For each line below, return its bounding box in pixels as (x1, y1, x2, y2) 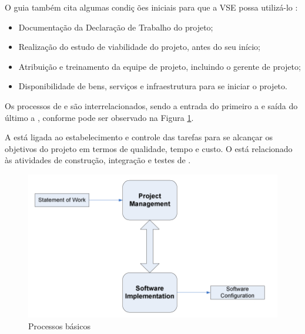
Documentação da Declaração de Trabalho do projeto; (18, 21, 213, 33)
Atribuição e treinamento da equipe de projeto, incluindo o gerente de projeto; (18, 60, 301, 72)
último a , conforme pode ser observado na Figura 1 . (5, 111, 194, 123)
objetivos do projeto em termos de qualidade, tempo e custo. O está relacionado (5, 142, 293, 154)
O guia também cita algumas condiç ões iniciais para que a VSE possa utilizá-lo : (5, 1, 298, 13)
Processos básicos (28, 319, 91, 332)
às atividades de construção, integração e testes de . (5, 154, 191, 166)
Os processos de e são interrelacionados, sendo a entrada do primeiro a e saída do (5, 99, 298, 112)
